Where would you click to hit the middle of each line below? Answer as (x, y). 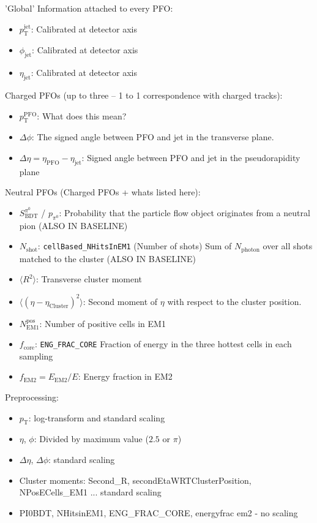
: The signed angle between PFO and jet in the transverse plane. (153, 137)
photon (251, 250)
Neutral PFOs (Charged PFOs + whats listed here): (103, 192)
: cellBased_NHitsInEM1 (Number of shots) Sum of (135, 246)
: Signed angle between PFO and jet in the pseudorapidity (191, 157)
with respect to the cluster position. (234, 301)
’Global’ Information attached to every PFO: (89, 8)
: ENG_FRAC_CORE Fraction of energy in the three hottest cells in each (163, 344)
